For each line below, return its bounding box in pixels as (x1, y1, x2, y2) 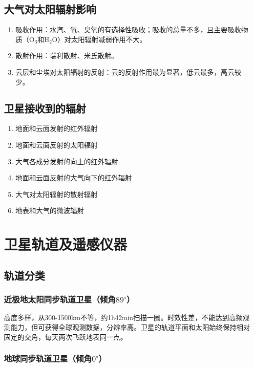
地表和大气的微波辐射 (15, 205, 84, 216)
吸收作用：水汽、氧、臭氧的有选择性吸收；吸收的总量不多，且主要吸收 (15, 24, 241, 35)
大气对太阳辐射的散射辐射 (15, 189, 98, 199)
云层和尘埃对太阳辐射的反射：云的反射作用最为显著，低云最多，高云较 (15, 66, 241, 77)
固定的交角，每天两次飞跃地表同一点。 (4, 331, 127, 342)
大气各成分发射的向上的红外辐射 (15, 156, 118, 166)
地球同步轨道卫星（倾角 (4, 352, 92, 365)
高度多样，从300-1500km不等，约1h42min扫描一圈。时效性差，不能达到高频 (4, 312, 243, 323)
